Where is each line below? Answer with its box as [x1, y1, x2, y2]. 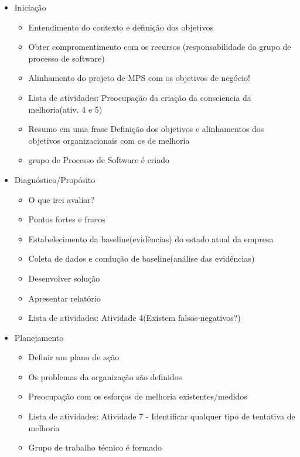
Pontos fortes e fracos [28, 213, 105, 225]
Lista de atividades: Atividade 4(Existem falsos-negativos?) [28, 312, 241, 324]
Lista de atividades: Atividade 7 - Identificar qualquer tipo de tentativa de [28, 410, 295, 422]
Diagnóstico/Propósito [14, 173, 96, 185]
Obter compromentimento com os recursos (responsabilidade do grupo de [28, 40, 291, 53]
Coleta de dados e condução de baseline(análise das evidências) [28, 252, 255, 265]
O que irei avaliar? [28, 193, 95, 205]
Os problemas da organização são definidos [28, 370, 182, 382]
